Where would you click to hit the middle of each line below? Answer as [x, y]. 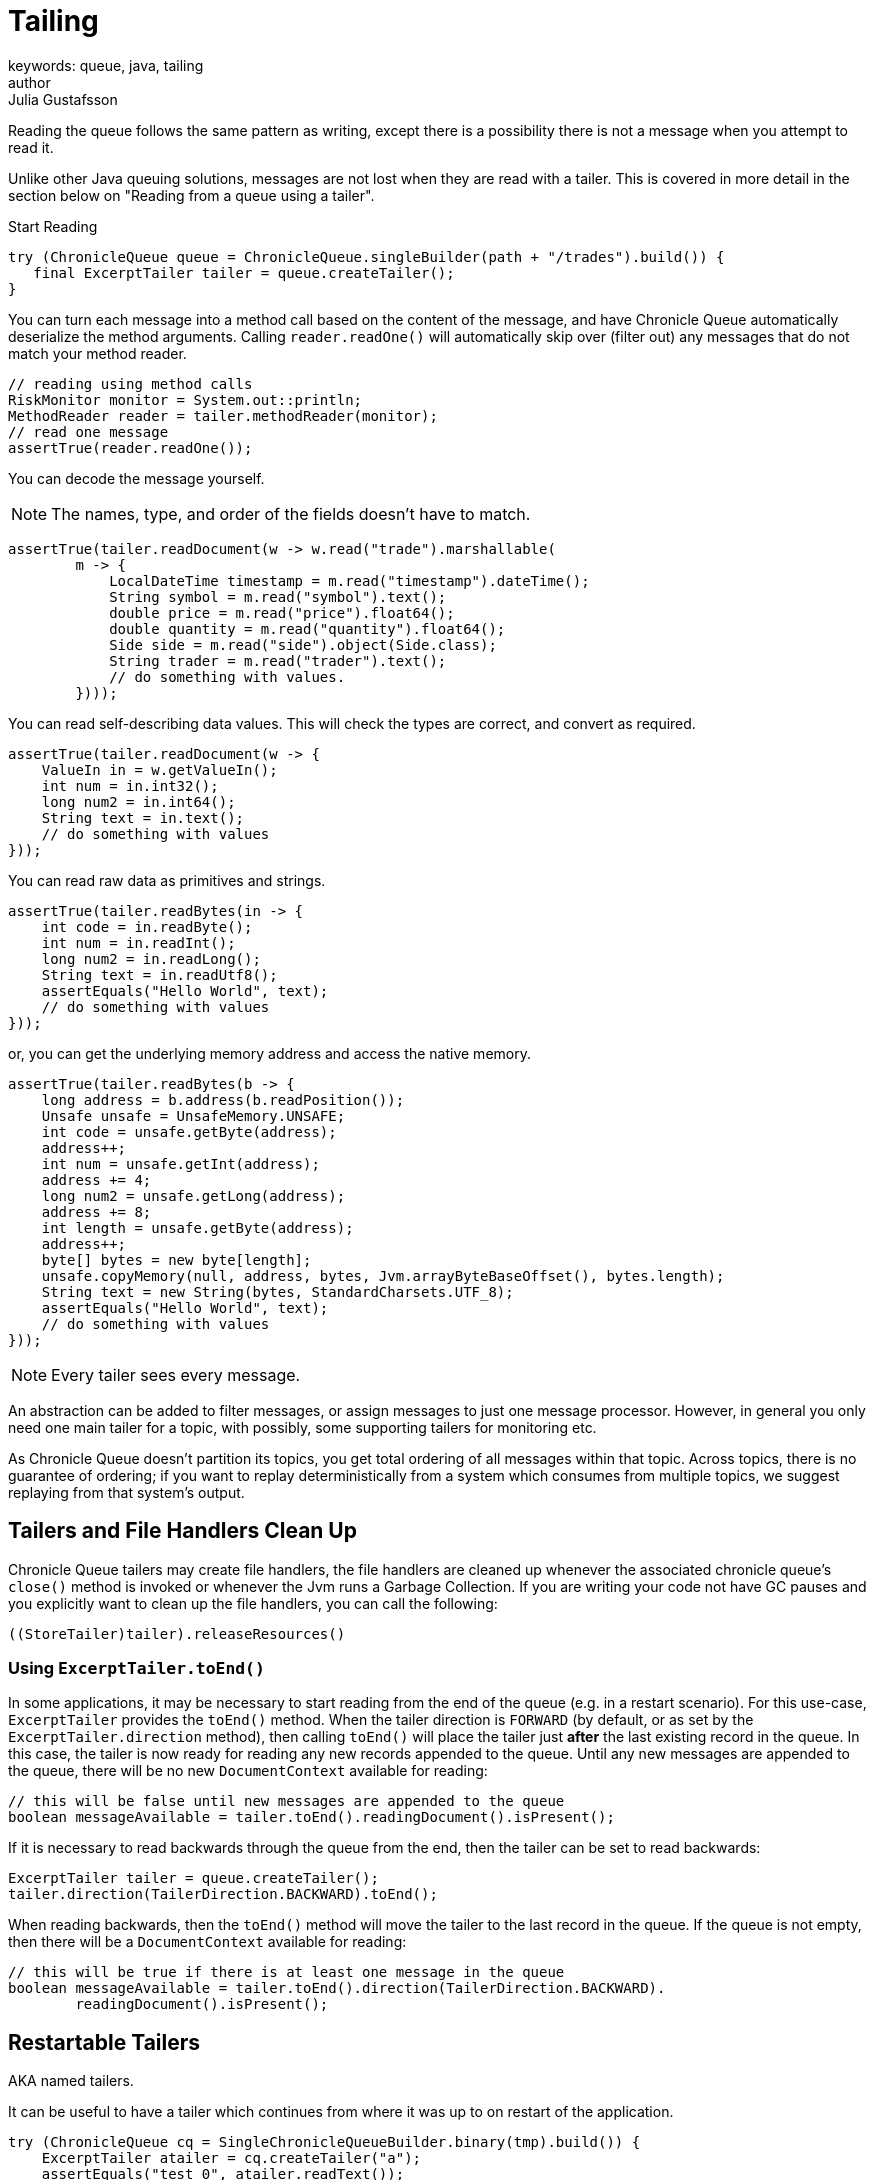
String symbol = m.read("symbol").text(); [278, 596]
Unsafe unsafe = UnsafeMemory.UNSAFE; [193, 1115]
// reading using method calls [130, 383]
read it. [31, 147]
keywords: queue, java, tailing [106, 65]
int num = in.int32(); [130, 785]
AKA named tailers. [71, 2081]
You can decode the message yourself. [136, 478]
